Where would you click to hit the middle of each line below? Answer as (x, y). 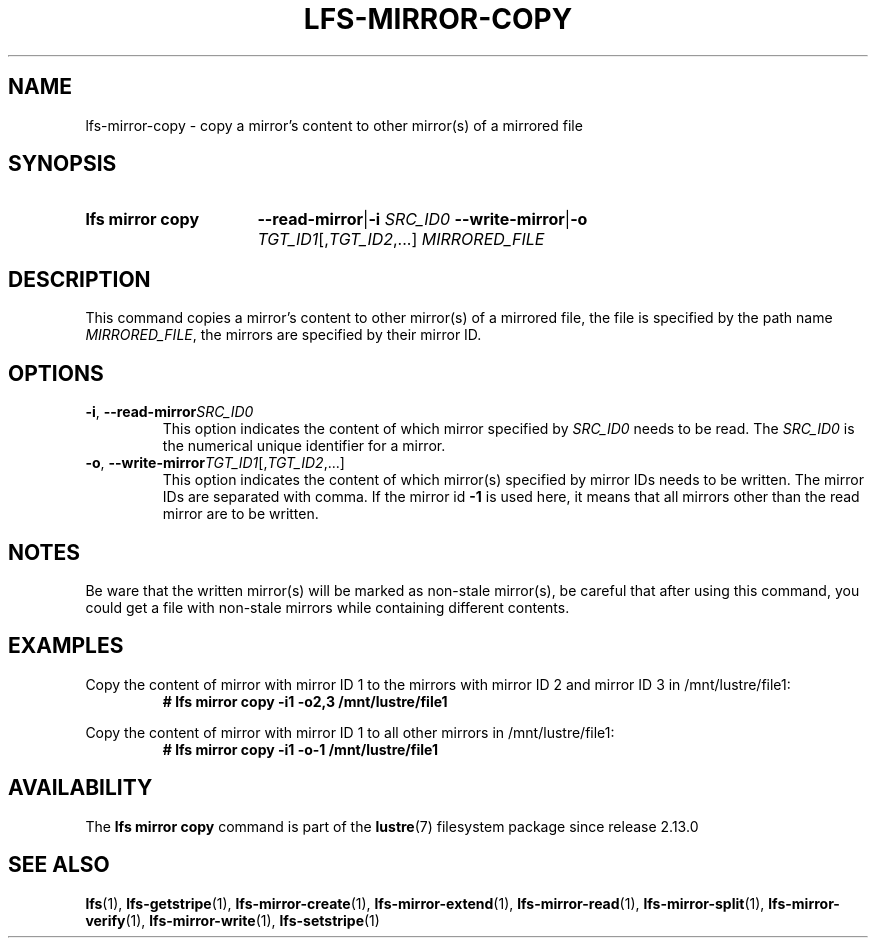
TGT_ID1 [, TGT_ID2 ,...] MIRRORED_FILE (401, 239)
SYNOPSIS (62, 164)
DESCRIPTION (79, 279)
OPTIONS (56, 373)
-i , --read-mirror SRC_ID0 (169, 412)
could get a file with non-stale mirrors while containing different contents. (327, 607)
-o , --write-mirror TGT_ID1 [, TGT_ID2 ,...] (215, 463)
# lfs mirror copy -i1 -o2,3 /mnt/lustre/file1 (305, 701)
